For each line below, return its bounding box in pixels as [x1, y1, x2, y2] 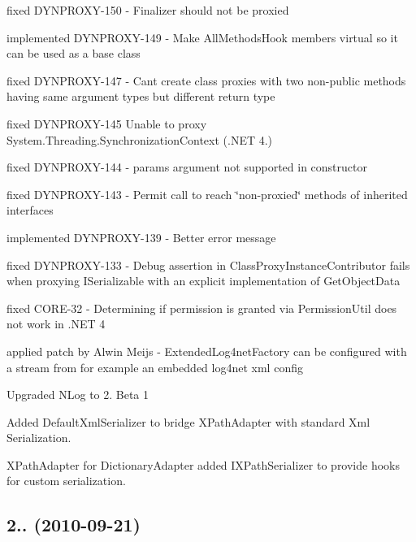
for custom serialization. [6, 472, 126, 489]
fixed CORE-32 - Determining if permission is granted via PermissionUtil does [6, 299, 397, 316]
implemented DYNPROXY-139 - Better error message [6, 228, 276, 245]
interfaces [6, 202, 54, 219]
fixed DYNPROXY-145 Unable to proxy [6, 115, 207, 132]
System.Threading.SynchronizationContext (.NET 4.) [6, 131, 273, 148]
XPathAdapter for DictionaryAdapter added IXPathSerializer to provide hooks [6, 456, 401, 473]
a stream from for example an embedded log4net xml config [6, 358, 303, 375]
